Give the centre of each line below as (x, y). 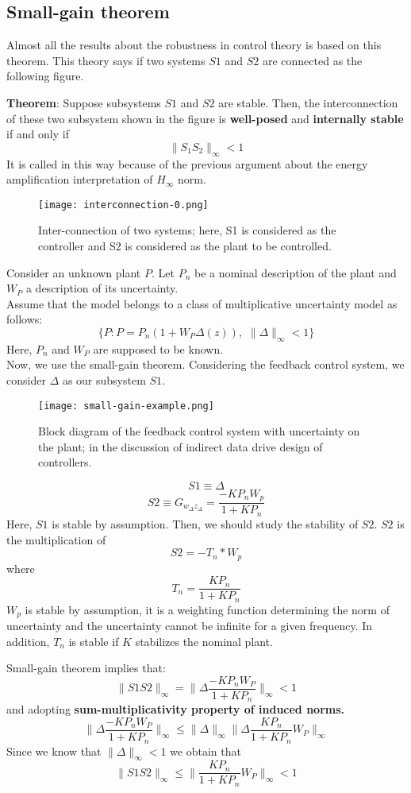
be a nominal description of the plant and (295, 272)
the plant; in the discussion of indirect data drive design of (181, 446)
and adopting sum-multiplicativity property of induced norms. (176, 709)
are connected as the (312, 60)
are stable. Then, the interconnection (308, 102)
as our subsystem (104, 379)
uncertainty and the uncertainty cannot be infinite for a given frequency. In (190, 626)
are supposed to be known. (158, 348)
